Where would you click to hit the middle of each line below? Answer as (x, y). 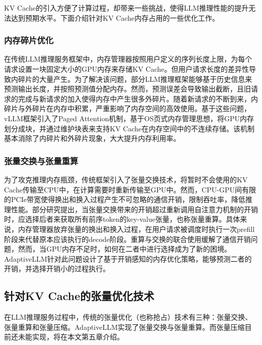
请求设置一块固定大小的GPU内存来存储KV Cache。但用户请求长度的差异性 (127, 69)
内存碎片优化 (29, 40)
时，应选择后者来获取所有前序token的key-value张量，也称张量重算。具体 (122, 219)
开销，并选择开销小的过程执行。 (57, 268)
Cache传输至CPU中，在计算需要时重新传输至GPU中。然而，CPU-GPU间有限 (130, 189)
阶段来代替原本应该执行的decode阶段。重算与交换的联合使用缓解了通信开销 (127, 239)
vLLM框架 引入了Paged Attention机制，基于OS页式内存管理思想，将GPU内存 (129, 118)
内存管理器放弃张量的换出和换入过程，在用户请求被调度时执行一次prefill (136, 229)
